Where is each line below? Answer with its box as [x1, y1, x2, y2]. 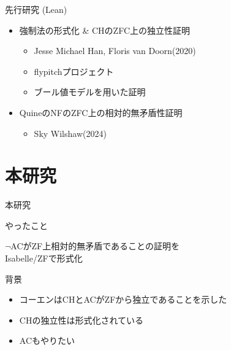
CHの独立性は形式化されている [19, 313, 143, 326]
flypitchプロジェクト [34, 64, 114, 77]
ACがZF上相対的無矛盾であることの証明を [10, 239, 180, 252]
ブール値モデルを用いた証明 [34, 85, 146, 98]
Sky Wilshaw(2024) [34, 126, 107, 139]
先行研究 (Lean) [5, 3, 67, 15]
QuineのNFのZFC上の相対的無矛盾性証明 [19, 106, 183, 119]
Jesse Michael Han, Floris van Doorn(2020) [34, 44, 196, 57]
